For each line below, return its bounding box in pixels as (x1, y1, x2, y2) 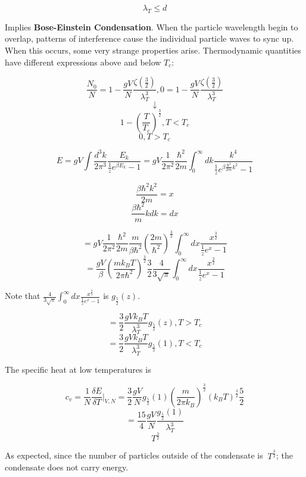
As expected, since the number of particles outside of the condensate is (5, 449, 263, 462)
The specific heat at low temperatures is (5, 363, 151, 375)
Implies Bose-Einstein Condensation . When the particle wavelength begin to (5, 20, 298, 33)
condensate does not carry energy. (5, 461, 129, 473)
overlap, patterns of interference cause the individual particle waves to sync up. (5, 32, 294, 45)
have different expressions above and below (5, 55, 161, 68)
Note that (5, 289, 40, 302)
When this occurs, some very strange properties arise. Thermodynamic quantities (5, 43, 301, 56)
